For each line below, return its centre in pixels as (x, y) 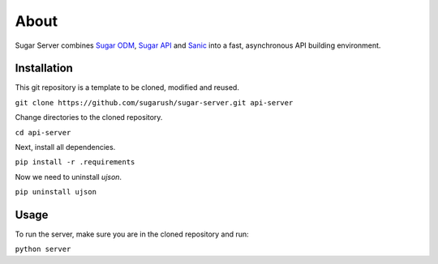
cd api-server (43, 132)
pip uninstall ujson (56, 192)
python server (43, 249)
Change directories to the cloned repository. (89, 117)
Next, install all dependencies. (65, 147)
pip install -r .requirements (75, 162)
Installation (44, 68)
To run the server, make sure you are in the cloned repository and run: (132, 234)
